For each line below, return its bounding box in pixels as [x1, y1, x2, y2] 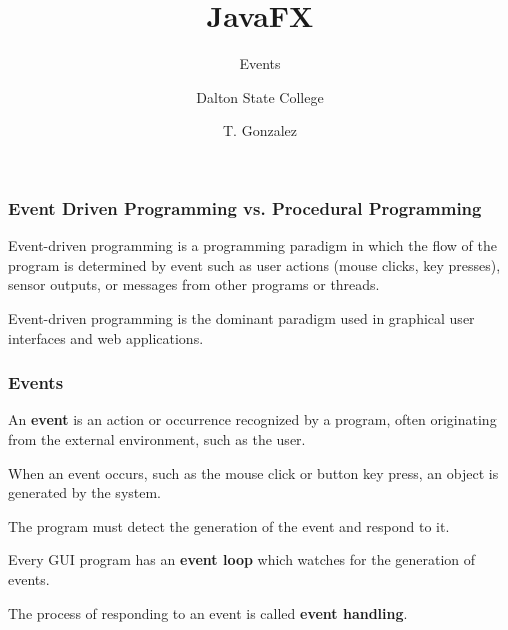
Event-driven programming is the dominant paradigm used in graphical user [8, 307, 475, 328]
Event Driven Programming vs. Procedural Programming [8, 195, 482, 220]
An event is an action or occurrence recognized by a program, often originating [8, 409, 497, 430]
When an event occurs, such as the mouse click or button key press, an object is [8, 462, 499, 483]
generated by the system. [8, 482, 162, 503]
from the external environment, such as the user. [8, 428, 306, 449]
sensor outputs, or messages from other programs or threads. [8, 274, 380, 295]
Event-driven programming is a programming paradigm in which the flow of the [8, 235, 497, 256]
